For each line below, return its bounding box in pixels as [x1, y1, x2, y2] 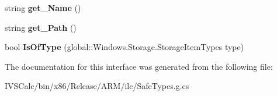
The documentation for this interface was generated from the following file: [5, 60, 273, 72]
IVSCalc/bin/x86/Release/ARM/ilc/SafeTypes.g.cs [5, 80, 189, 92]
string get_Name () [5, 2, 81, 13]
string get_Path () [5, 21, 77, 33]
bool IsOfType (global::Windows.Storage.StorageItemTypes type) [5, 41, 244, 53]
